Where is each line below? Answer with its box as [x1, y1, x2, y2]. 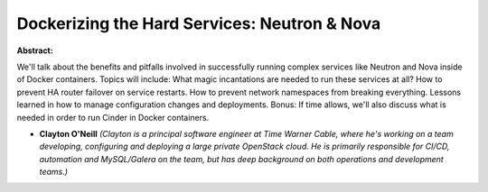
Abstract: [16, 45, 53, 56]
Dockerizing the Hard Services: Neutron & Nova [16, 14, 381, 33]
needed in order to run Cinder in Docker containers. [16, 112, 210, 123]
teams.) [39, 167, 68, 178]
